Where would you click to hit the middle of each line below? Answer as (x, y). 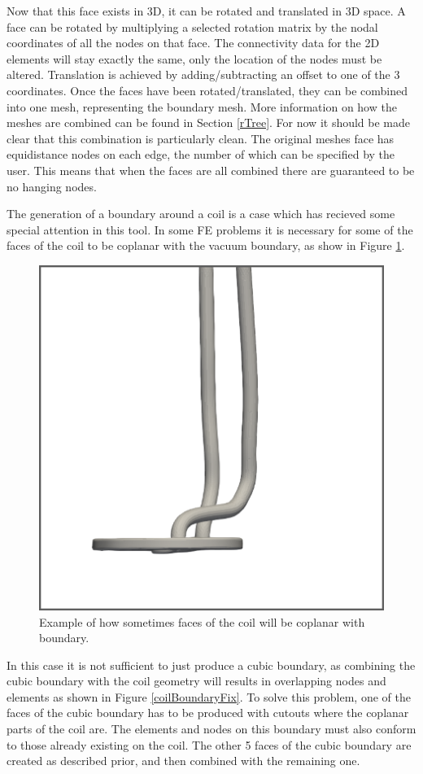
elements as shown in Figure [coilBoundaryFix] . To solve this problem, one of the (209, 696)
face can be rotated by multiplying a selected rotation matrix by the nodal (192, 26)
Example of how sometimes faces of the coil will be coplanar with (202, 621)
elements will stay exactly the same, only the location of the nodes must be (194, 58)
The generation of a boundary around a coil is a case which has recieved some (201, 214)
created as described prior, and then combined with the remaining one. (183, 761)
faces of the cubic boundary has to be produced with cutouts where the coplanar (208, 713)
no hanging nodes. (52, 186)
